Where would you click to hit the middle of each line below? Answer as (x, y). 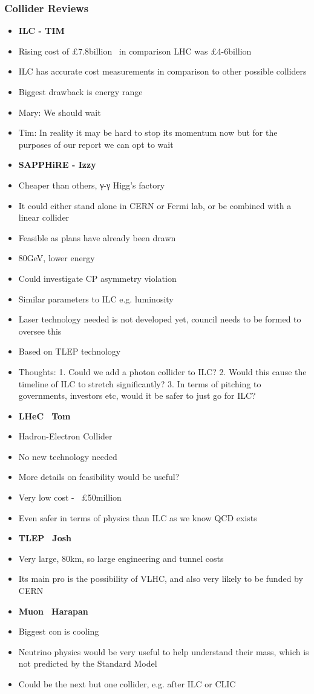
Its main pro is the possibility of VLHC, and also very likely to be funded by (161, 579)
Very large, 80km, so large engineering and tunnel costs (121, 558)
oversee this (40, 331)
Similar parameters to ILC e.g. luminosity (96, 299)
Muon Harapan (53, 611)
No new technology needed (68, 456)
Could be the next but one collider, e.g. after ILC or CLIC (127, 684)
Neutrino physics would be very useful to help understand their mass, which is (164, 651)
